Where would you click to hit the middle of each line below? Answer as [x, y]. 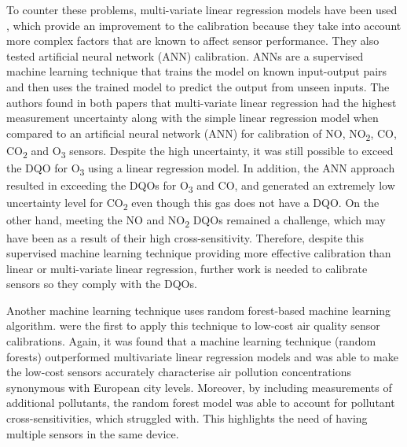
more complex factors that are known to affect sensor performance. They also [193, 41]
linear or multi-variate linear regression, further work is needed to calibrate [187, 268]
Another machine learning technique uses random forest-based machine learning [198, 310]
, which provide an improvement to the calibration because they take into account [204, 25]
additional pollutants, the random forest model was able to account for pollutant [201, 403]
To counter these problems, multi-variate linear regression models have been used [202, 9]
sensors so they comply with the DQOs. [102, 284]
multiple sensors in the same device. [93, 433]
